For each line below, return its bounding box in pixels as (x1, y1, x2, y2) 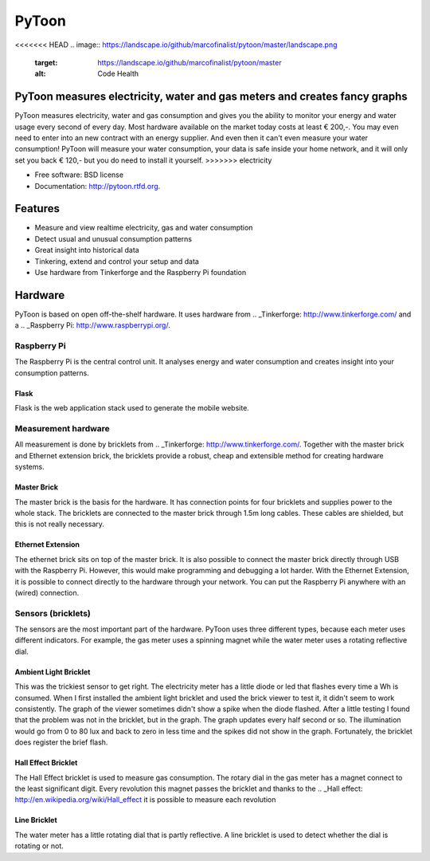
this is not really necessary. (14, 519, 105, 529)
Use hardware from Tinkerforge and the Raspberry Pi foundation (34, 268, 247, 277)
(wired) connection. (14, 588, 80, 597)
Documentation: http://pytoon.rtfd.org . (34, 181, 161, 191)
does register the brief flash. (14, 737, 108, 747)
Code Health (97, 69, 139, 79)
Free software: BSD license (34, 170, 123, 179)
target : (34, 57, 58, 67)
